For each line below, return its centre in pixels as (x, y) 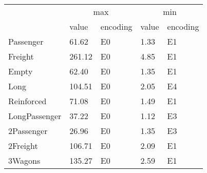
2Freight (23, 146)
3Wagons (24, 160)
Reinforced (27, 101)
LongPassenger (35, 116)
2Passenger (28, 131)
